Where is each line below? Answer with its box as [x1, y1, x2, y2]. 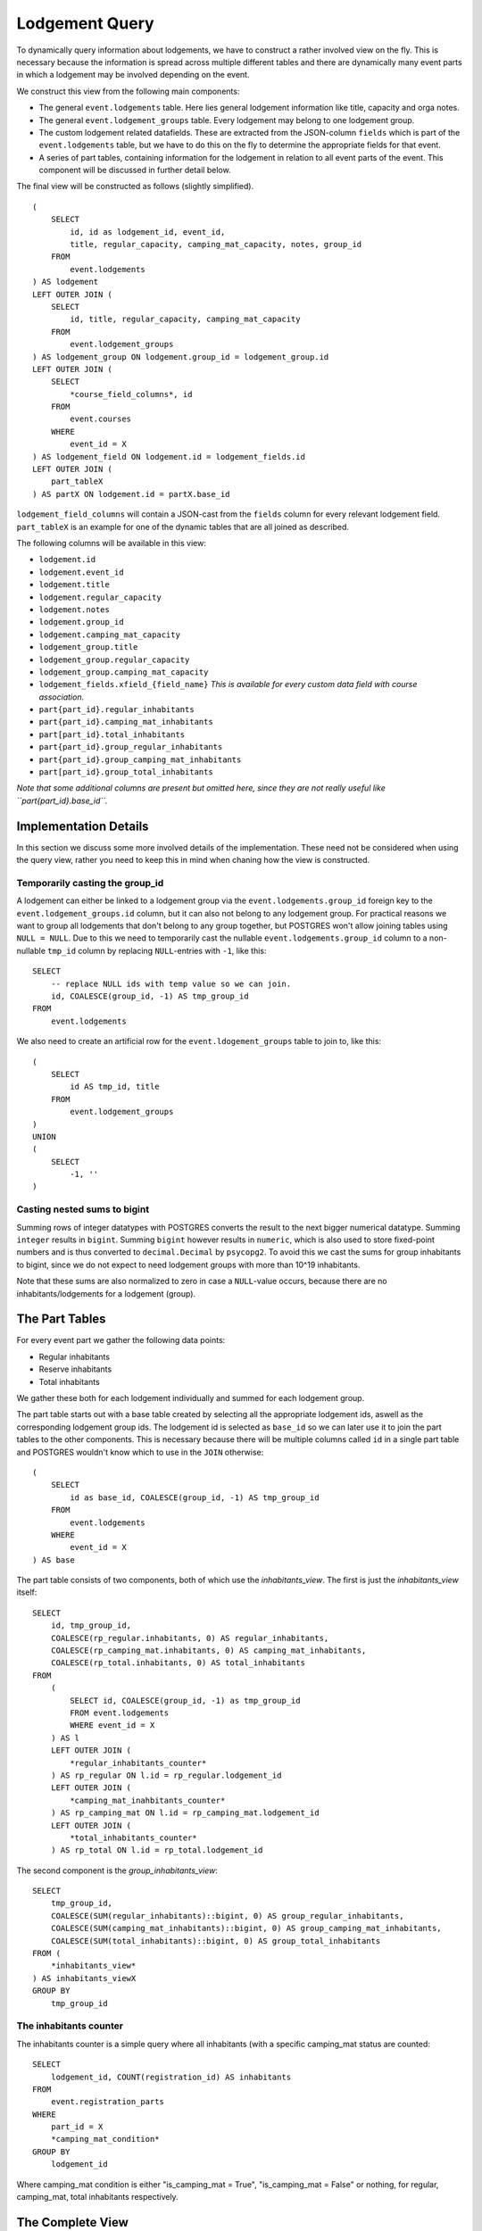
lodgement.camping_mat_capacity [38, 629, 180, 640]
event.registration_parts [50, 2097, 165, 2107]
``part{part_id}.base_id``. [16, 795, 108, 806]
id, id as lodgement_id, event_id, [70, 227, 226, 236]
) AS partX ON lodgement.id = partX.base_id [32, 489, 231, 499]
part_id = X [50, 2122, 104, 2132]
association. [38, 692, 85, 702]
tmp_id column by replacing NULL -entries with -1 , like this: [47, 945, 267, 956]
